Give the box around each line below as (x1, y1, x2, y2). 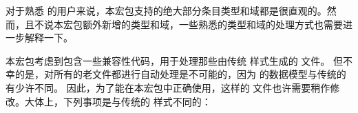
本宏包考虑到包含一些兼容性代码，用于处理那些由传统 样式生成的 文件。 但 (6, 53, 343, 68)
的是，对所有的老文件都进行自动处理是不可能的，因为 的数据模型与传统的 (14, 67, 346, 81)
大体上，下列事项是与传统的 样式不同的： (24, 94, 211, 108)
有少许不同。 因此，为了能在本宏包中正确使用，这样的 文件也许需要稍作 (6, 80, 330, 94)
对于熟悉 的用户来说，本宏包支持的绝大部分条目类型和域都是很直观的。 (6, 3, 327, 17)
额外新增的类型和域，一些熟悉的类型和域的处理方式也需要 (82, 17, 343, 31)
